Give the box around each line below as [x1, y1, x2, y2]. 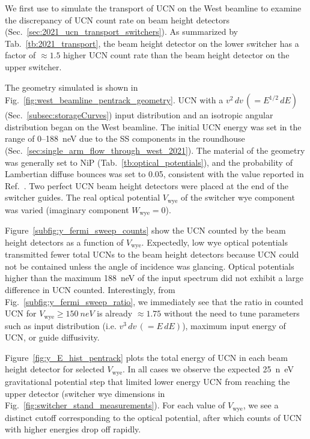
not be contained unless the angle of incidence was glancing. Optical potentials [5, 259, 294, 272]
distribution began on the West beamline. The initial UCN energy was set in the [5, 120, 302, 133]
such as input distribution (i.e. [5, 319, 117, 332]
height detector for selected [5, 363, 105, 375]
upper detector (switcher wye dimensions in [5, 387, 165, 399]
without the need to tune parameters [163, 307, 300, 319]
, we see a [243, 399, 279, 411]
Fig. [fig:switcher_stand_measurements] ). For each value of [5, 399, 225, 411]
